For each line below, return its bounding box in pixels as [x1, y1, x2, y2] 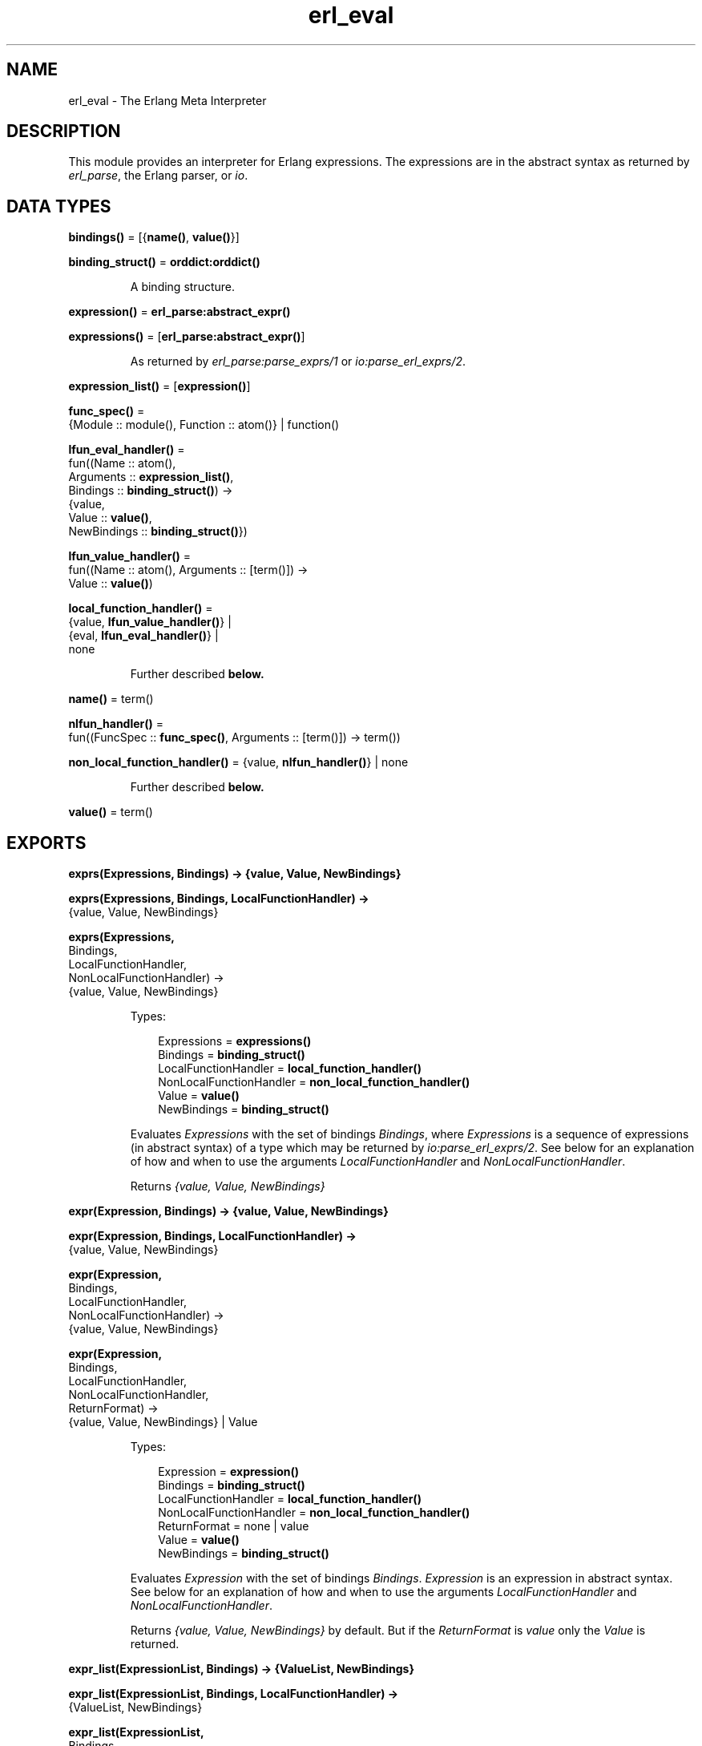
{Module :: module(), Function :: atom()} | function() [68, 418, 340, 432]
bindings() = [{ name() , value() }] [68, 230, 240, 245]
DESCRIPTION [6, 121, 121, 142]
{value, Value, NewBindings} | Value [68, 1415, 258, 1429]
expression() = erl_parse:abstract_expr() [68, 305, 291, 319]
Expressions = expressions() [158, 1034, 312, 1049]
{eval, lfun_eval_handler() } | [68, 628, 219, 643]
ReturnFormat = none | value [158, 1519, 309, 1534]
